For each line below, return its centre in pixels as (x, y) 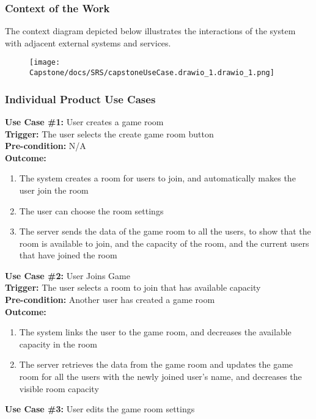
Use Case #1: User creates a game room (84, 121)
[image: (45, 63)
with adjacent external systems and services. (88, 42)
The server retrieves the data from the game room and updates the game (156, 364)
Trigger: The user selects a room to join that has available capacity (133, 287)
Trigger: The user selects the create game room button (109, 133)
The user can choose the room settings (91, 210)
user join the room (54, 190)
